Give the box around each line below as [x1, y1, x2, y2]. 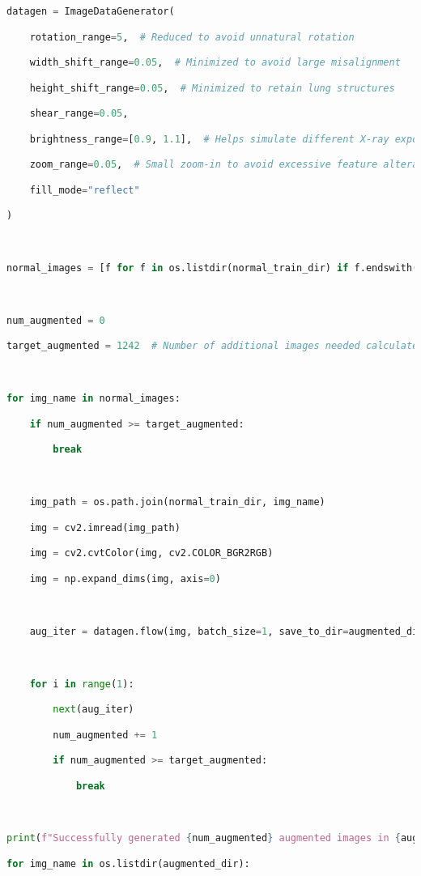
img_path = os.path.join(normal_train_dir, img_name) [29, 496, 325, 508]
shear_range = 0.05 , [29, 108, 129, 120]
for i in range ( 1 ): [29, 678, 134, 690]
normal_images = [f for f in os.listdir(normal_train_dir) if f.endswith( [6, 262, 419, 274]
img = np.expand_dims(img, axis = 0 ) [29, 572, 221, 585]
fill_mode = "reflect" [29, 184, 140, 196]
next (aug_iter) [53, 704, 134, 716]
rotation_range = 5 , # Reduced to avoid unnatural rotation [29, 31, 355, 43]
